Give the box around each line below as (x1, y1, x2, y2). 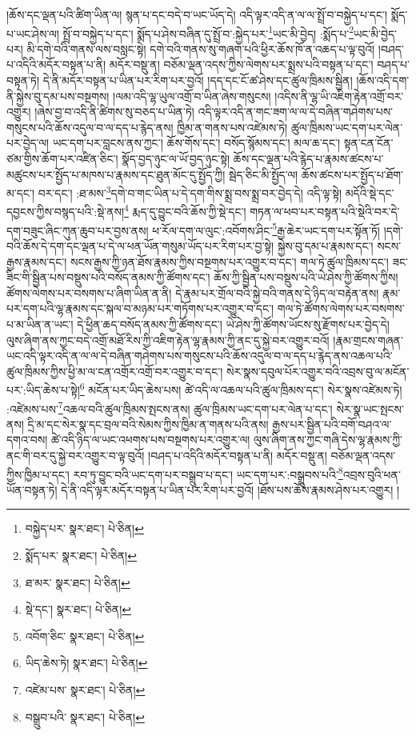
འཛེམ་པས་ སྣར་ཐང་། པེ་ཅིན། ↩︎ (25, 681, 146, 698)
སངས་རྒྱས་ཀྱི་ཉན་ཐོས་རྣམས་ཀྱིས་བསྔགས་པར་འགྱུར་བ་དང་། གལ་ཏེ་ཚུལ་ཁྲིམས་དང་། (70, 253, 389, 270)
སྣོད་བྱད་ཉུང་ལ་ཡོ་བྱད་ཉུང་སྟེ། (122, 150, 230, 166)
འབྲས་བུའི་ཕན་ (342, 466, 401, 482)
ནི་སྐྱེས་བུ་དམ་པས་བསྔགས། (6, 87, 110, 104)
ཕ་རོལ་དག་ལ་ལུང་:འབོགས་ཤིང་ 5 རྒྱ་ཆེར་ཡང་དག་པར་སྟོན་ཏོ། (152, 219, 380, 238)
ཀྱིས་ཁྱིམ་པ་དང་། (6, 466, 70, 482)
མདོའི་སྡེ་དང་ (345, 184, 394, 201)
